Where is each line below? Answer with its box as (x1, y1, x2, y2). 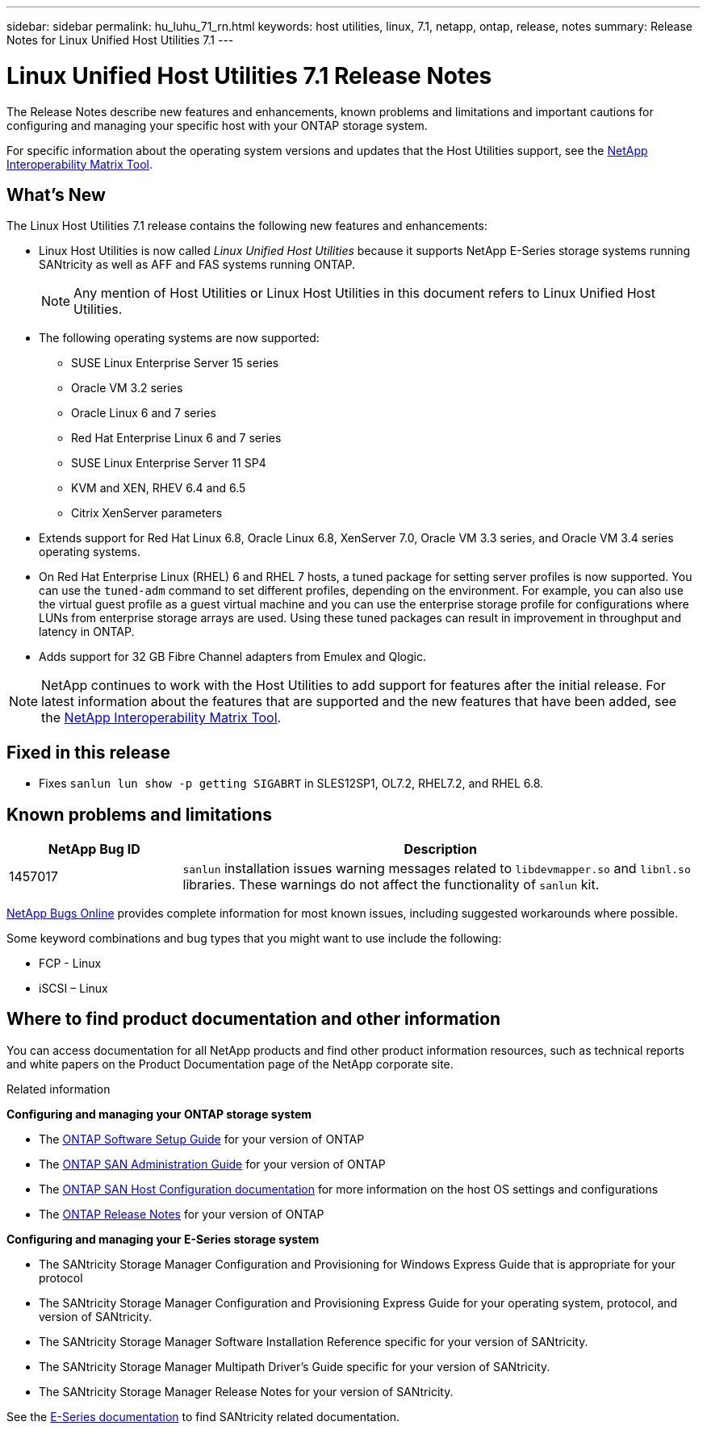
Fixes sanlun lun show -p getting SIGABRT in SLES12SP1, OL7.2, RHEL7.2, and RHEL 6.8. (39, 776, 544, 791)
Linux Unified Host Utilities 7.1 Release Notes (6, 61, 492, 90)
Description (404, 841, 477, 858)
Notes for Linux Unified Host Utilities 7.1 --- (6, 33, 234, 47)
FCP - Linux (39, 956, 102, 971)
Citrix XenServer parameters (71, 506, 223, 521)
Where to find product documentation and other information (6, 1009, 500, 1030)
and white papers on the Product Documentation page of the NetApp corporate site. (6, 1056, 454, 1071)
